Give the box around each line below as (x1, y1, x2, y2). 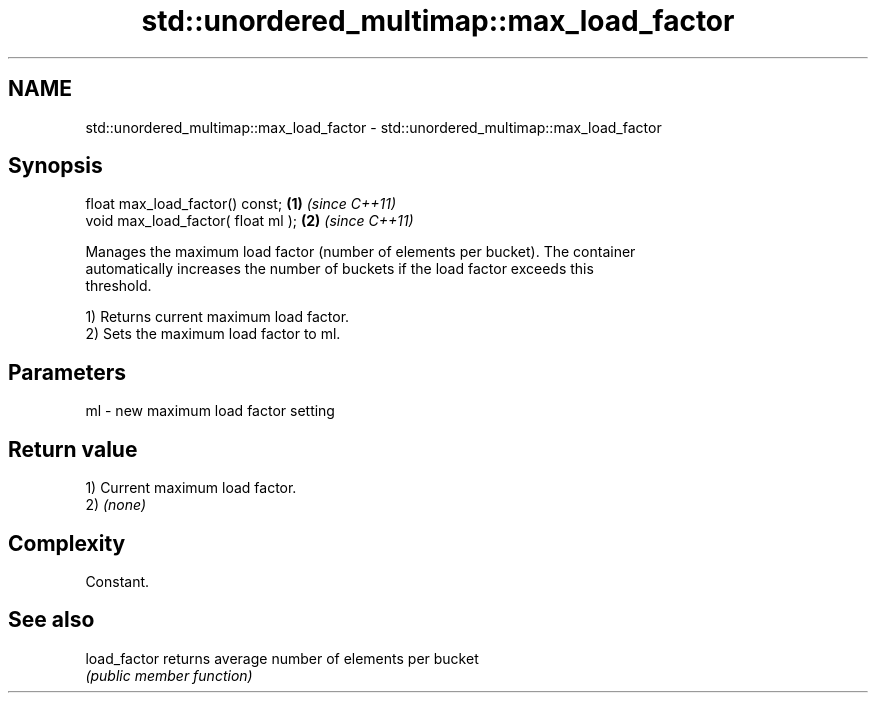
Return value (8, 436, 138, 462)
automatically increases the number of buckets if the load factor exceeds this (85, 260, 594, 278)
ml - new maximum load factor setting (85, 402, 335, 420)
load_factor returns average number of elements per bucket (85, 649, 479, 667)
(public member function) (85, 666, 253, 684)
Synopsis (8, 153, 103, 179)
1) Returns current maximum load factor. (85, 308, 350, 326)
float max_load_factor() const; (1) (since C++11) (85, 195, 397, 213)
